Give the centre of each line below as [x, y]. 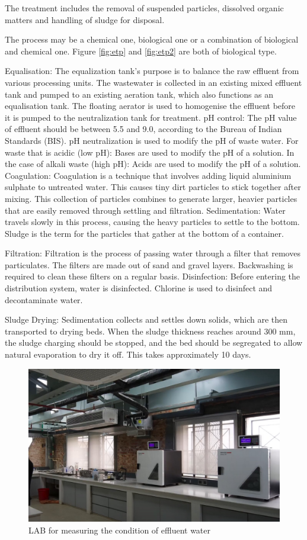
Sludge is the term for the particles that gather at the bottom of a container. [144, 233]
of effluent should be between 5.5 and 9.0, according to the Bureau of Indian [143, 129]
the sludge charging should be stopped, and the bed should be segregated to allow [154, 343]
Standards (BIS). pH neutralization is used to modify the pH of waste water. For [152, 140]
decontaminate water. [44, 299]
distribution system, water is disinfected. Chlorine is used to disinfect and [139, 288]
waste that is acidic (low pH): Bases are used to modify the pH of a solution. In [150, 152]
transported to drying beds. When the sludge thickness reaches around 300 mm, [150, 331]
